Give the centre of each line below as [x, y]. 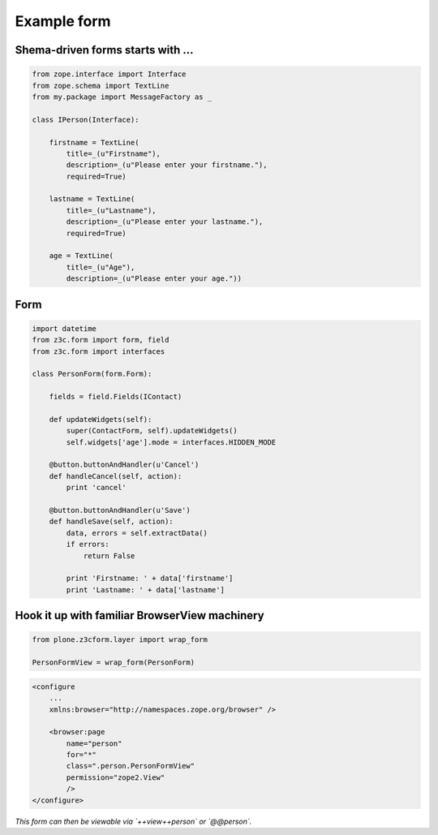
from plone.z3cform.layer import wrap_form [120, 640]
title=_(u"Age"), [101, 267]
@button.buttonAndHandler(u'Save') [120, 510]
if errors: [88, 544]
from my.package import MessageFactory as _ [122, 97]
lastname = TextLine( [92, 199]
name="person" [94, 743]
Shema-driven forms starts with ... [104, 50]
